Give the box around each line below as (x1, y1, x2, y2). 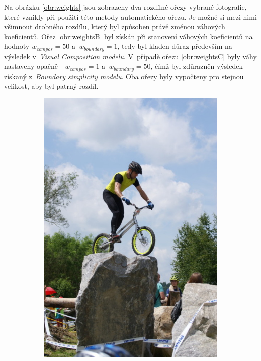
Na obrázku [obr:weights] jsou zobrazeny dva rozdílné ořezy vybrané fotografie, (4, 2, 247, 12)
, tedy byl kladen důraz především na (117, 41, 232, 51)
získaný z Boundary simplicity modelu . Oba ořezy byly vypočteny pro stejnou (4, 71, 244, 81)
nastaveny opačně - (4, 61, 63, 71)
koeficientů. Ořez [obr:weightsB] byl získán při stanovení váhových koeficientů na (4, 31, 253, 41)
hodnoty (4, 41, 30, 51)
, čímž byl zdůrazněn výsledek (150, 61, 243, 71)
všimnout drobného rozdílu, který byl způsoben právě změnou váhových (4, 21, 225, 32)
